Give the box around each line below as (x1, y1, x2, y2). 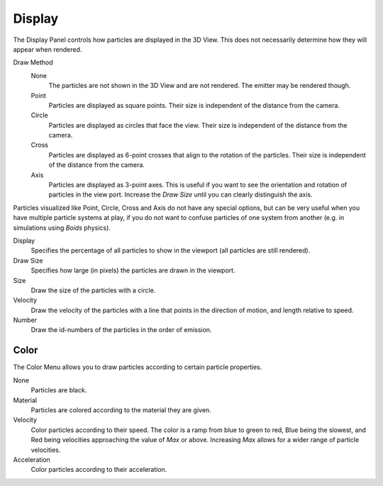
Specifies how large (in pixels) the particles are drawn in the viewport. (30, 266, 235, 275)
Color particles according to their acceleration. (30, 465, 167, 474)
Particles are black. (30, 386, 87, 394)
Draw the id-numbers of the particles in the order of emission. (30, 326, 212, 334)
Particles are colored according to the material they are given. (30, 405, 212, 414)
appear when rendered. (13, 45, 82, 53)
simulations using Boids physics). (13, 223, 111, 232)
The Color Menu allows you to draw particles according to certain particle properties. (13, 363, 262, 372)
